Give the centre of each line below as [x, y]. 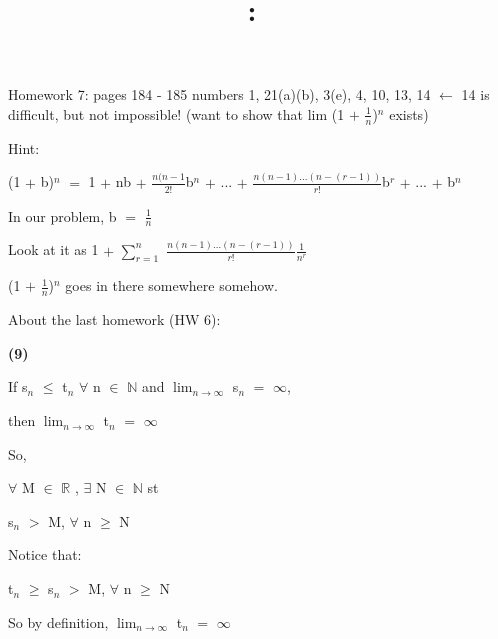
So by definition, [58, 621]
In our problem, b [62, 215]
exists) [409, 113]
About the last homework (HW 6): [114, 319]
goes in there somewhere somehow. [171, 285]
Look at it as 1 [53, 249]
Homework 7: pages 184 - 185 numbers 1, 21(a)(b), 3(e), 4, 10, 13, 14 [219, 94]
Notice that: [45, 554]
